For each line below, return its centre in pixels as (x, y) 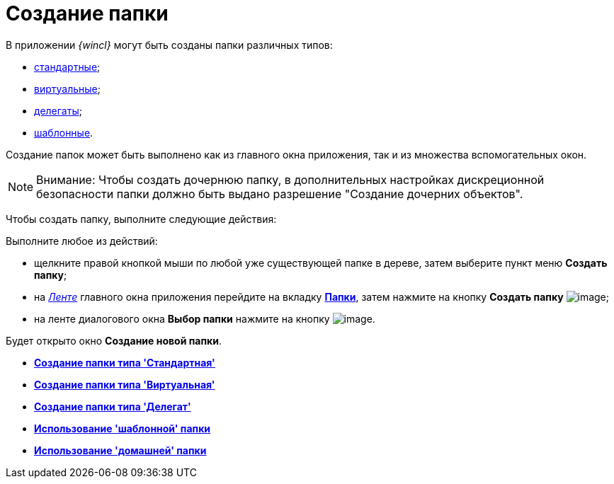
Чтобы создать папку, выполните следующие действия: (141, 219)
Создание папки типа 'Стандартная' (125, 362)
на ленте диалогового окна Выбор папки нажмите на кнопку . (205, 318)
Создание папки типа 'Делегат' (113, 406)
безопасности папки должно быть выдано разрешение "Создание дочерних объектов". (280, 194)
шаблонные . (64, 132)
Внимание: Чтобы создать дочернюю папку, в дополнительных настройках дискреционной (290, 179)
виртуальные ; (67, 88)
